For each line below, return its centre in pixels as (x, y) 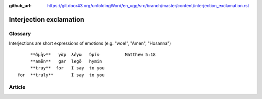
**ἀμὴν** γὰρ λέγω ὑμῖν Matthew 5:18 (93, 54)
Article (17, 87)
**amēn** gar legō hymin (66, 61)
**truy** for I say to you (67, 68)
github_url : (20, 6)
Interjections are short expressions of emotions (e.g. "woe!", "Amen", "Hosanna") (90, 43)
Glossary (20, 33)
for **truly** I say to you (61, 75)
